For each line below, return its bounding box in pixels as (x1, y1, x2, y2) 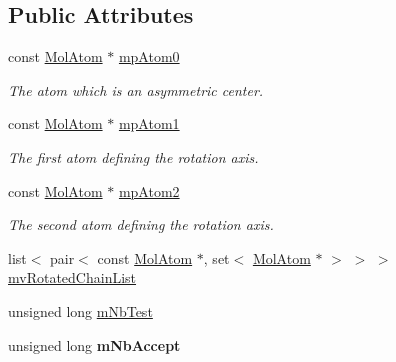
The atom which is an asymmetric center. (8, 79, 264, 100)
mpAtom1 (118, 113, 180, 134)
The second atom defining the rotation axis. (8, 214, 274, 235)
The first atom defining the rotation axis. (8, 146, 259, 167)
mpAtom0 (118, 46, 180, 67)
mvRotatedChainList (8, 267, 137, 288)
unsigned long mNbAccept (8, 334, 181, 355)
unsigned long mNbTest (8, 300, 153, 321)
